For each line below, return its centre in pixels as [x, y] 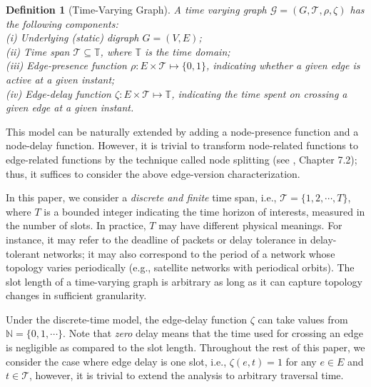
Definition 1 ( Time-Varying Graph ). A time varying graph [136, 9]
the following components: [62, 23]
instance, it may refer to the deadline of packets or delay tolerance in [157, 239]
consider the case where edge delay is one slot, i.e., [116, 361]
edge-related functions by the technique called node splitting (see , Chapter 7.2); [182, 159]
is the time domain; [188, 51]
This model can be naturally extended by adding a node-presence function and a [182, 131]
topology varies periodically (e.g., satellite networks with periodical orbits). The [180, 267]
